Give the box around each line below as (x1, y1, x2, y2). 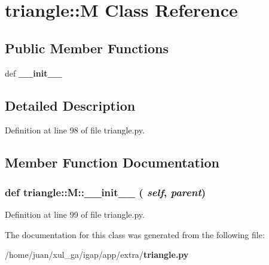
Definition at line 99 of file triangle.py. (5, 208, 145, 220)
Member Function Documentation (5, 153, 220, 172)
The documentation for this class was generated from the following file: (5, 228, 265, 240)
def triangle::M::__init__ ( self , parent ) (5, 184, 206, 199)
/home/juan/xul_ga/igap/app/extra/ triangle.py (5, 248, 189, 261)
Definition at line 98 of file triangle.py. (5, 124, 145, 136)
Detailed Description (5, 96, 136, 114)
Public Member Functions (5, 38, 169, 57)
